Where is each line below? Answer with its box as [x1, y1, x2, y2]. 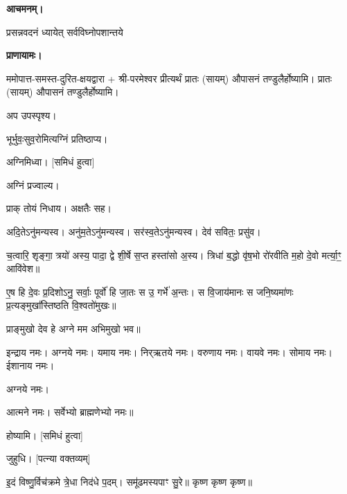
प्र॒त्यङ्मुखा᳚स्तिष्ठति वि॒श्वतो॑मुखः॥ [6, 298, 116, 312]
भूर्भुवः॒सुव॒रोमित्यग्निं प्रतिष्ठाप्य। [6, 131, 108, 145]
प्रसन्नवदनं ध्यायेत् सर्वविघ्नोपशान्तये [6, 24, 123, 39]
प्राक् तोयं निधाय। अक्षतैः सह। [6, 201, 112, 215]
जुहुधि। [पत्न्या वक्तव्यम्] [6, 451, 91, 466]
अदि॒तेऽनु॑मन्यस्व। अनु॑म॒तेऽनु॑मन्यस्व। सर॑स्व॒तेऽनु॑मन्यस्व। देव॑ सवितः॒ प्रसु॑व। [6, 224, 261, 238]
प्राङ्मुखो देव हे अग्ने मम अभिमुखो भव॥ [6, 321, 141, 335]
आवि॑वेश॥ [6, 261, 40, 276]
